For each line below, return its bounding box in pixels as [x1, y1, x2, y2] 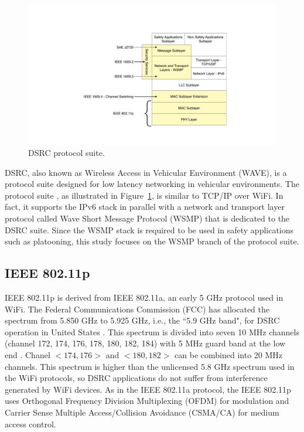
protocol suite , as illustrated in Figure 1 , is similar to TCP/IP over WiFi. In [5, 189, 283, 201]
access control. [5, 417, 56, 430]
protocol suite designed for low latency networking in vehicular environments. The [5, 178, 299, 190]
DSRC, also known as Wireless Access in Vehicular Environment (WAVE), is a [5, 166, 287, 178]
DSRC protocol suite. [28, 147, 105, 159]
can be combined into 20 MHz [175, 349, 283, 361]
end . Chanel [5, 349, 50, 361]
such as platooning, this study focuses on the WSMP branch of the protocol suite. [5, 235, 299, 247]
